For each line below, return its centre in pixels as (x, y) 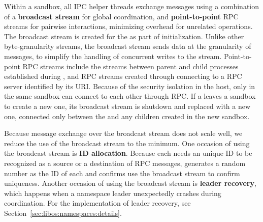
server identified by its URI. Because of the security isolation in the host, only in (130, 86)
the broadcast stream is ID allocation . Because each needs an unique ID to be (128, 153)
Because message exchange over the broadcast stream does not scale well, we (123, 133)
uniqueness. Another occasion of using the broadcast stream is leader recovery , (130, 183)
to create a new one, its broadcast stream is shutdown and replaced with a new (127, 106)
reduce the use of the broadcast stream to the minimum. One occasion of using (127, 143)
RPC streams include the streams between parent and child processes (130, 66)
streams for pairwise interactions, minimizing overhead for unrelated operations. (128, 26)
